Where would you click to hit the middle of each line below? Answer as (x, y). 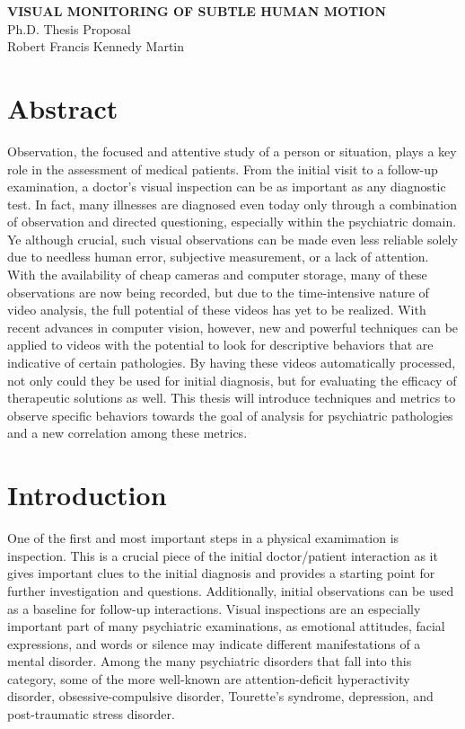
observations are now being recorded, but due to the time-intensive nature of (218, 292)
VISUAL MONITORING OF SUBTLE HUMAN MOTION (197, 11)
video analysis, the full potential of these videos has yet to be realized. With (217, 310)
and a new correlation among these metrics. (127, 433)
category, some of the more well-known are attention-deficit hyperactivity (209, 678)
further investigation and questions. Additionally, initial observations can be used (231, 590)
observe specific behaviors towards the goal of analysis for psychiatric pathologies (230, 415)
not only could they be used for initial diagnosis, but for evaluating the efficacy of (232, 380)
